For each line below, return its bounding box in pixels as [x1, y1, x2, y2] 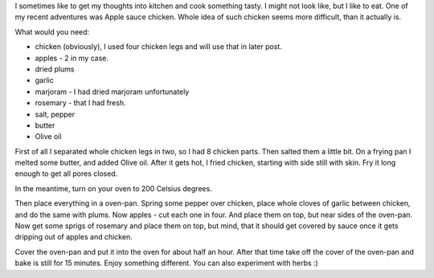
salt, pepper [35, 109, 76, 119]
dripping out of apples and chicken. [14, 232, 133, 242]
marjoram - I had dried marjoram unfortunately [35, 87, 190, 96]
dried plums [35, 64, 75, 74]
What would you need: [14, 27, 90, 36]
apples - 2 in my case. [35, 53, 108, 63]
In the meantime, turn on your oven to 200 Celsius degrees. [14, 183, 212, 193]
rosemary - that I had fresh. [35, 98, 126, 108]
